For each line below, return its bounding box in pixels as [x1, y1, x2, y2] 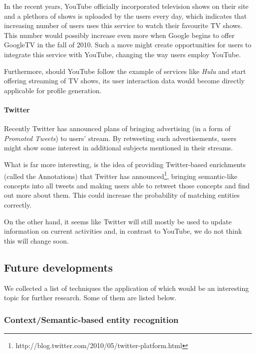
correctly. [4, 199, 32, 210]
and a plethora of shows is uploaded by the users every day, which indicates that [4, 10, 247, 21]
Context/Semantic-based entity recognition [4, 313, 179, 325]
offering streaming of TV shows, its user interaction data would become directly [4, 75, 245, 86]
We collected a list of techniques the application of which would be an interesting [4, 283, 249, 293]
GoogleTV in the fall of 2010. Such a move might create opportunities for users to [4, 39, 252, 50]
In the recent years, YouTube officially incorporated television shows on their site [4, 1, 249, 11]
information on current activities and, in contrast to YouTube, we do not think [4, 226, 242, 236]
